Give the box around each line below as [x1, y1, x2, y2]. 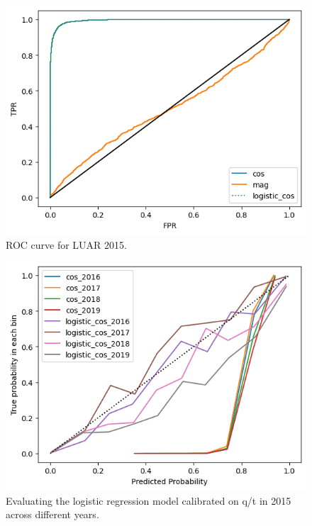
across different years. [6, 507, 99, 522]
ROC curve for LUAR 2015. [6, 237, 127, 252]
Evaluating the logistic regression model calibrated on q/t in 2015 [6, 493, 291, 508]
